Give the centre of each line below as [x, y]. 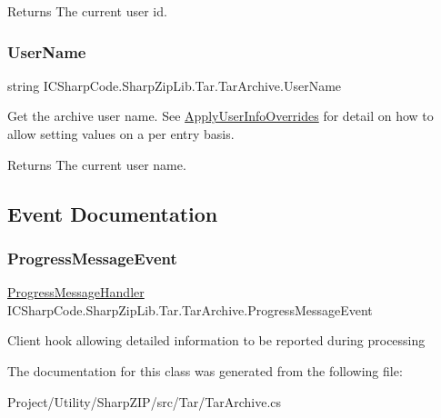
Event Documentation [113, 213]
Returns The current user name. [97, 164]
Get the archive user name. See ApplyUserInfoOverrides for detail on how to [220, 116]
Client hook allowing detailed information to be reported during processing [216, 340]
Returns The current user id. [87, 11]
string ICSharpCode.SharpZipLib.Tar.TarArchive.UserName [175, 85]
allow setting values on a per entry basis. [121, 134]
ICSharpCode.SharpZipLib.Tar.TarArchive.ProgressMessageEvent [190, 309]
